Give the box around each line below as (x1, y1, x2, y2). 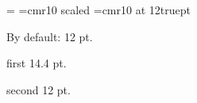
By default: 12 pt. (6, 28, 93, 44)
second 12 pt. (6, 81, 71, 97)
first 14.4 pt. (6, 55, 67, 71)
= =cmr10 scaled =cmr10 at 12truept (6, 2, 191, 17)
